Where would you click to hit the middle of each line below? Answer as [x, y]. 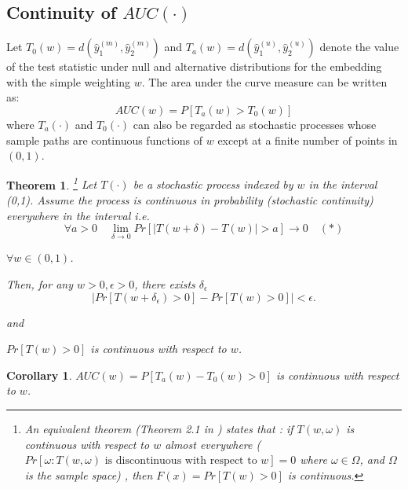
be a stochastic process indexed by [213, 184]
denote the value [359, 47]
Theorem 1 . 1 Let [52, 183]
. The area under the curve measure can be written [264, 81]
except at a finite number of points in [308, 140]
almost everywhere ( [213, 444]
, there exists [165, 284]
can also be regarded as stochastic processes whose [255, 124]
